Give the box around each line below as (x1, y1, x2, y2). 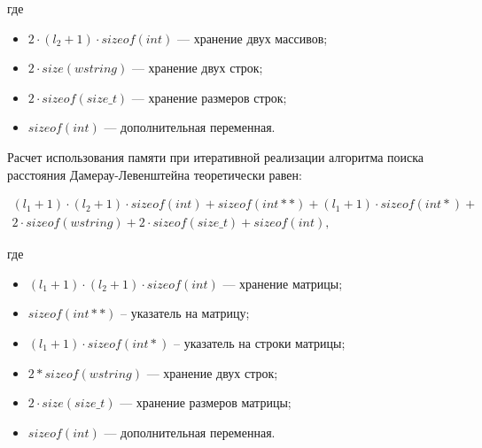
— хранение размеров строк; (131, 88, 287, 106)
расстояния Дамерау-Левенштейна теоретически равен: (7, 165, 302, 183)
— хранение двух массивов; (176, 28, 328, 47)
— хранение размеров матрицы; (120, 393, 292, 412)
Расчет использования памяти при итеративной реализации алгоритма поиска (7, 147, 424, 166)
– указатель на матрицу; (120, 304, 250, 322)
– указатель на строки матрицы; (174, 334, 346, 351)
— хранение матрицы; (222, 274, 343, 292)
